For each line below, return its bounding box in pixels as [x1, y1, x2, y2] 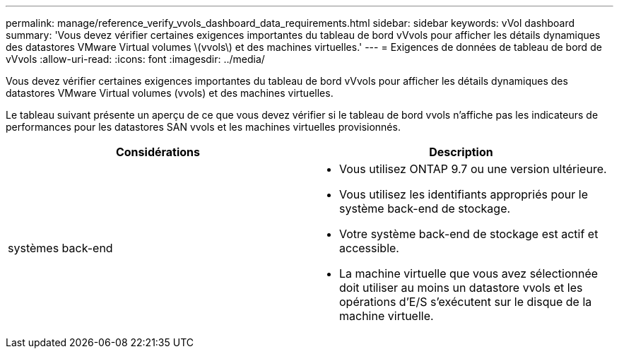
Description [429, 145, 493, 159]
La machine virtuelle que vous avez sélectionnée [339, 266, 599, 281]
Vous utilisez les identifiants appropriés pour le [339, 187, 589, 201]
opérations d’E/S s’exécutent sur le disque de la [339, 295, 592, 309]
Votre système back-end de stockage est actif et [339, 227, 599, 241]
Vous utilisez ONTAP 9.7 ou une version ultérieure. [339, 162, 607, 176]
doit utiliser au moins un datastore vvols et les [339, 281, 583, 295]
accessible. [339, 241, 399, 255]
